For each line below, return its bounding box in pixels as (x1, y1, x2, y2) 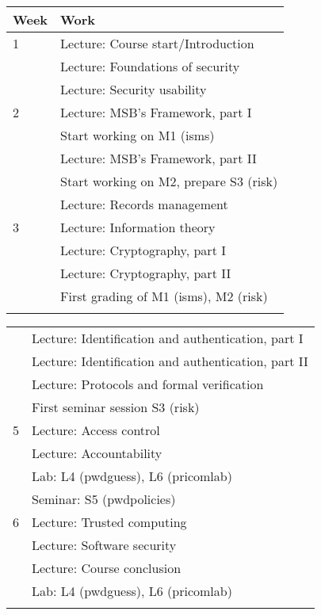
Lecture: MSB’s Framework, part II (60, 149, 257, 167)
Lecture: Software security (32, 536, 177, 554)
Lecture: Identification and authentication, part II (32, 352, 308, 370)
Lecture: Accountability (32, 444, 162, 462)
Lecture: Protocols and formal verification (32, 375, 264, 393)
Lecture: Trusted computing (32, 513, 187, 531)
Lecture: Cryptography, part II (60, 264, 231, 282)
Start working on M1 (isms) (60, 126, 215, 144)
